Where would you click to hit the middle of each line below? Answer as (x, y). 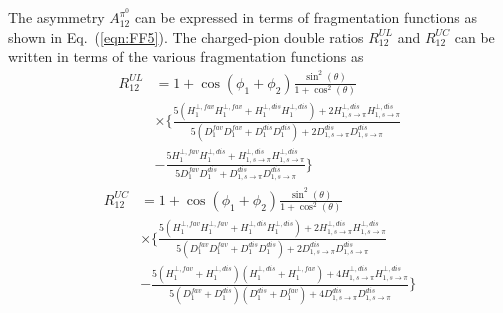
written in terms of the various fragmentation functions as (186, 56)
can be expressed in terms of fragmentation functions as (305, 17)
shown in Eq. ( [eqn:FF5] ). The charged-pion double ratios (186, 36)
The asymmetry (56, 17)
